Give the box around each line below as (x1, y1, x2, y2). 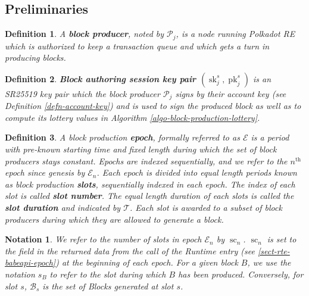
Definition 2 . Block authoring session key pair (5, 72, 196, 85)
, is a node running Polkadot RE (176, 27, 295, 40)
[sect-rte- (257, 244, 290, 257)
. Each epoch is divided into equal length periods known (96, 166, 297, 179)
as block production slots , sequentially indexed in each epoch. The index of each (5, 177, 295, 190)
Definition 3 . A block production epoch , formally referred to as (5, 131, 240, 144)
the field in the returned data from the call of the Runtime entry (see (5, 244, 255, 257)
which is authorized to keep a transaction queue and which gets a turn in (5, 39, 270, 52)
